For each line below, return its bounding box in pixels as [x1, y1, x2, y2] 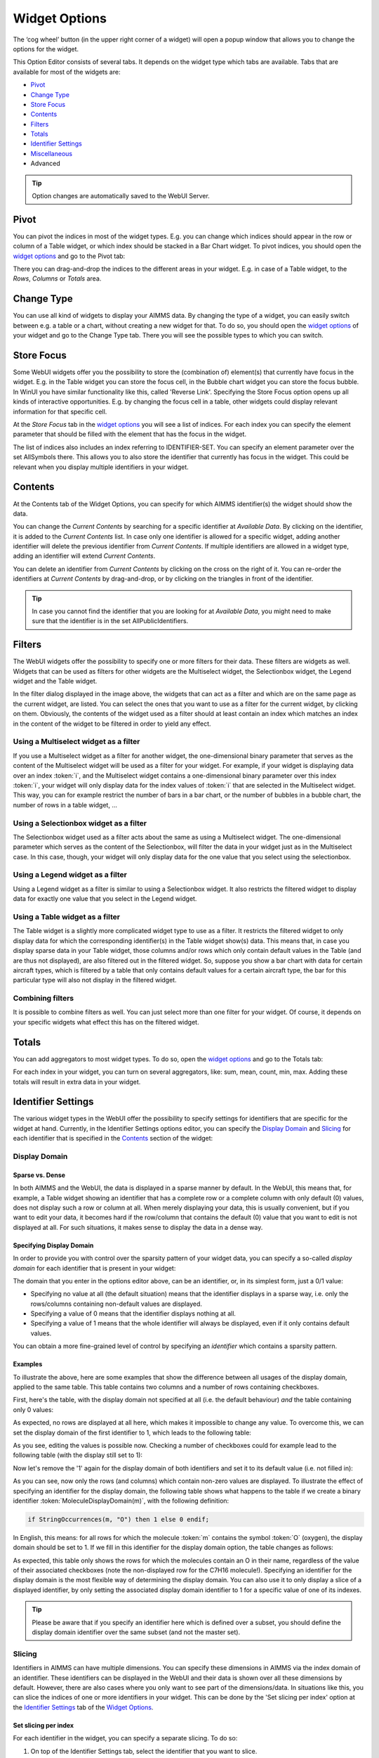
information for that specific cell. [13, 407, 107, 416]
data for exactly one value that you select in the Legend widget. [13, 894, 197, 903]
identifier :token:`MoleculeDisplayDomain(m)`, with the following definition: [13, 1496, 230, 1505]
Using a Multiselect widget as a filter [13, 737, 140, 747]
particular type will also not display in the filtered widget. [13, 976, 177, 984]
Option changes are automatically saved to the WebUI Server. [32, 192, 210, 200]
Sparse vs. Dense [13, 1171, 66, 1179]
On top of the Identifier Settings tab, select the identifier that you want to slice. [30, 1747, 258, 1755]
